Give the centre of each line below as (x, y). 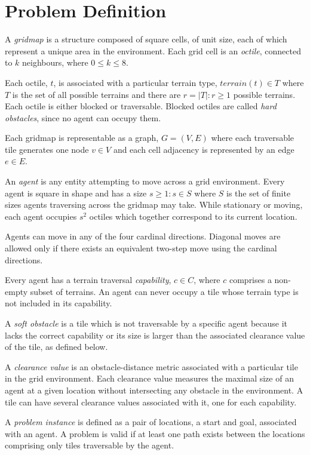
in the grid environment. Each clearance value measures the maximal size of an (149, 378)
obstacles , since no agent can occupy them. (83, 117)
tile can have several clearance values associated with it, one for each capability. (151, 402)
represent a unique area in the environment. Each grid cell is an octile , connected (153, 50)
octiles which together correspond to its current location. (193, 216)
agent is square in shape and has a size (76, 193)
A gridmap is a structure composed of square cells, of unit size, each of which (146, 39)
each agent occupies (41, 216)
